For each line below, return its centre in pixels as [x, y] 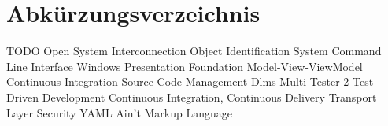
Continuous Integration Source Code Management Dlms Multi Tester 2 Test [190, 82]
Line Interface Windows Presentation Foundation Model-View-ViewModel [185, 66]
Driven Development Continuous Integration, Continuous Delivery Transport [192, 96]
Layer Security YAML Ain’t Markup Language [119, 112]
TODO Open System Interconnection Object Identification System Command [194, 51]
